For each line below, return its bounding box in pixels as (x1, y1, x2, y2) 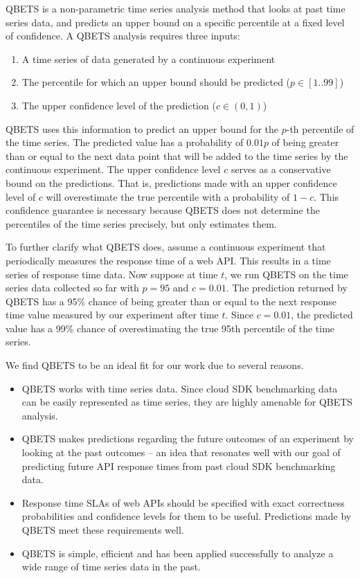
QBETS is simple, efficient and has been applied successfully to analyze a (21, 545, 334, 560)
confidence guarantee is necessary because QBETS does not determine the (6, 203, 320, 217)
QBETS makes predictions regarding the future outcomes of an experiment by (21, 431, 354, 446)
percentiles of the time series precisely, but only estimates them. (6, 216, 277, 231)
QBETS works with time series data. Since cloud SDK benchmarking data (21, 381, 338, 395)
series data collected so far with (6, 280, 139, 295)
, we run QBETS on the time (224, 267, 348, 281)
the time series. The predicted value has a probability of (6, 135, 244, 150)
